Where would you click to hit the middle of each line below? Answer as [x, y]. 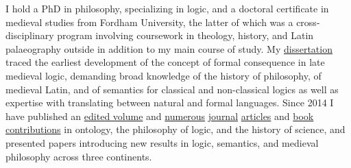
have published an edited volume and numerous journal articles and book [160, 116]
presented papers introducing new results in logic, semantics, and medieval [162, 142]
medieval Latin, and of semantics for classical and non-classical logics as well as [172, 89]
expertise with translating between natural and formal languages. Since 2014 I [170, 103]
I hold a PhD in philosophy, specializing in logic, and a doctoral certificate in [167, 8]
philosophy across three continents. [79, 156]
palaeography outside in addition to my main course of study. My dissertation [169, 48]
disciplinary [30, 35]
